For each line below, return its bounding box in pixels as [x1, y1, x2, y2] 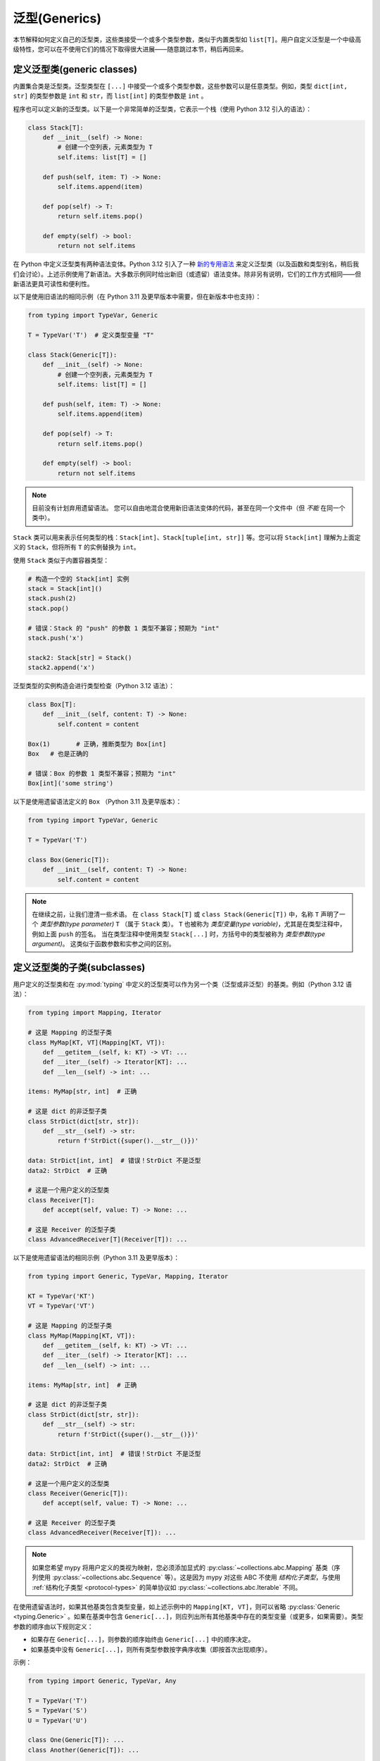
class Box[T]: [27, 701, 77, 709]
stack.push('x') [27, 634, 84, 642]
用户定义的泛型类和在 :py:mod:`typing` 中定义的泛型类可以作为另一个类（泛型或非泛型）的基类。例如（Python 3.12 [13, 980, 344, 988]
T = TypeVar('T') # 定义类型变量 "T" [27, 331, 154, 340]
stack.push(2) [27, 595, 77, 602]
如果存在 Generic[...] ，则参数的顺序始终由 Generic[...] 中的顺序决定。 [30, 1635, 255, 1644]
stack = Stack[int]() [27, 585, 103, 592]
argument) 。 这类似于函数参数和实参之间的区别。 [32, 940, 175, 948]
